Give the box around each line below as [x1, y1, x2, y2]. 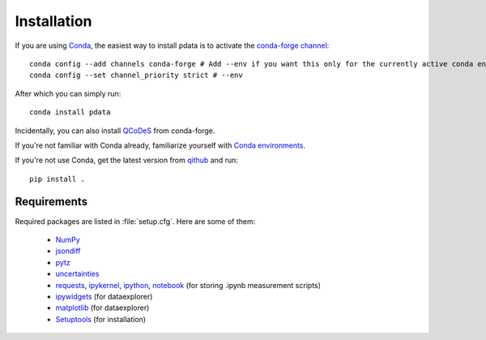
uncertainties [55, 269, 100, 279]
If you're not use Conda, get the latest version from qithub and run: [15, 155, 239, 166]
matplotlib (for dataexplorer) [55, 303, 150, 312]
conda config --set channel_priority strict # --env [29, 71, 243, 80]
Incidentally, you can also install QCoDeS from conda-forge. [15, 126, 215, 136]
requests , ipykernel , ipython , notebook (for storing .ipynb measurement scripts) [55, 280, 322, 290]
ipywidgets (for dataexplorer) [55, 291, 153, 301]
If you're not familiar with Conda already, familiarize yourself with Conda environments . [15, 140, 306, 150]
